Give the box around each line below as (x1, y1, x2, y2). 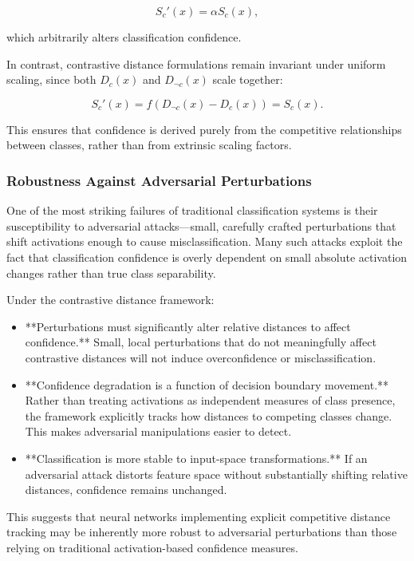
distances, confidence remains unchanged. (25, 481, 227, 498)
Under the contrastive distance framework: (6, 291, 215, 308)
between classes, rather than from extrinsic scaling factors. (6, 136, 292, 153)
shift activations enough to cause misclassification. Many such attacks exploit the (6, 233, 403, 250)
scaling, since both (6, 71, 97, 88)
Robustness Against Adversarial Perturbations (6, 170, 312, 190)
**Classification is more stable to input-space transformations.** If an (25, 449, 368, 466)
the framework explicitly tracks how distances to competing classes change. (25, 407, 392, 424)
